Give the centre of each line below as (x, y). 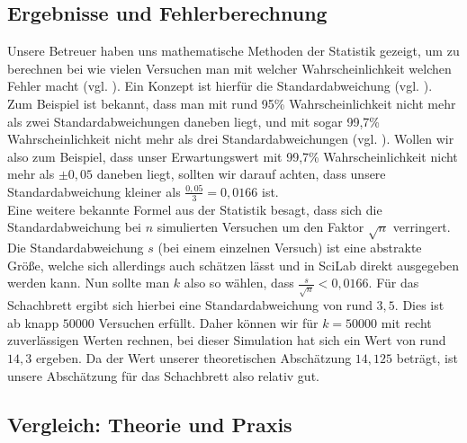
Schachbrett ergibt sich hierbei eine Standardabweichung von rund (190, 305)
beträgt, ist (427, 358)
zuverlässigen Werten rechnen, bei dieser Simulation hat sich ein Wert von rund (227, 340)
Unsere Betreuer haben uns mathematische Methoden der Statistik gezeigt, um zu (233, 51)
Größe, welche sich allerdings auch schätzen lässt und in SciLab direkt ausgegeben (233, 265)
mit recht (406, 322)
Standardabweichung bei (75, 227)
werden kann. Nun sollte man (89, 283)
